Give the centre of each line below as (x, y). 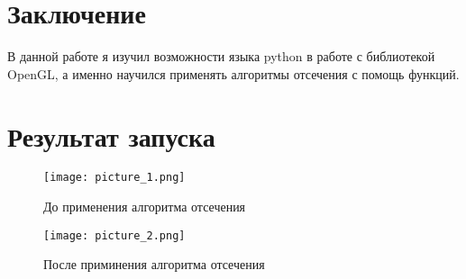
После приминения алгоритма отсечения (154, 264)
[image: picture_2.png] (114, 235)
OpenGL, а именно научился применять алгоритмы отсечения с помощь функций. (233, 73)
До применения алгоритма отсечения (145, 207)
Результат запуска (111, 135)
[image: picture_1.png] (114, 178)
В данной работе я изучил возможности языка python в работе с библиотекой (221, 56)
